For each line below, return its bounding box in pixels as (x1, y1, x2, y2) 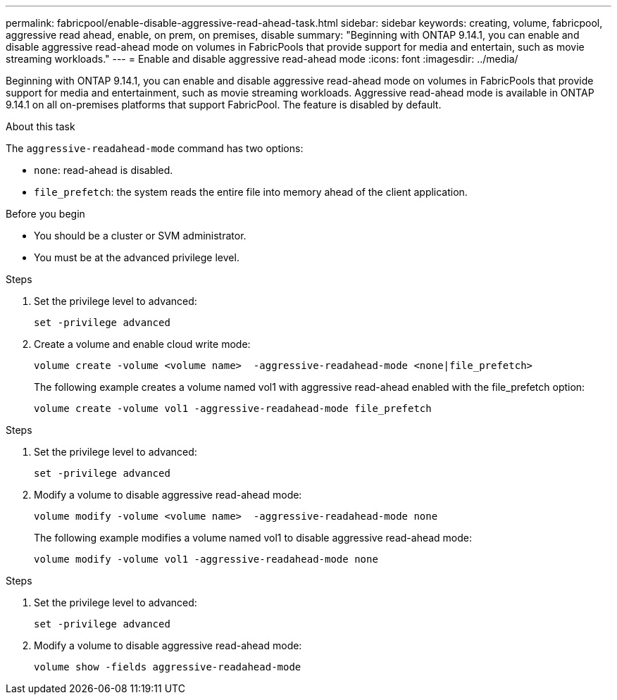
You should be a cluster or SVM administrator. (34, 230, 247, 242)
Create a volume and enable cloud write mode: (34, 338, 251, 350)
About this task (6, 120, 75, 132)
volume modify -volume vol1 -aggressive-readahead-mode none (34, 554, 378, 565)
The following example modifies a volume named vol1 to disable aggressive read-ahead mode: (34, 532, 473, 544)
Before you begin (6, 208, 85, 220)
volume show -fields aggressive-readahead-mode (34, 661, 301, 673)
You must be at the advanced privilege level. (34, 251, 239, 263)
